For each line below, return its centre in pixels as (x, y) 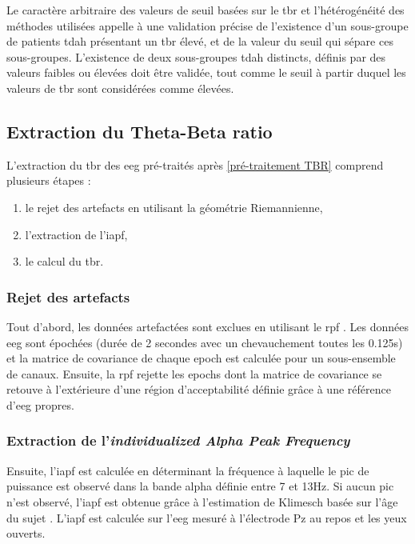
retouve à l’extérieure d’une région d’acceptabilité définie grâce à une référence (199, 389)
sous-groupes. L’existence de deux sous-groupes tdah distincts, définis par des (196, 56)
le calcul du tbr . (64, 261)
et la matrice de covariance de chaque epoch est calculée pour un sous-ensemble (201, 358)
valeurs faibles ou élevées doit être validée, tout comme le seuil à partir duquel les (206, 72)
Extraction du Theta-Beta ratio (140, 131)
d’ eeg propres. (40, 404)
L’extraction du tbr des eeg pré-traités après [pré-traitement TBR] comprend (195, 164)
